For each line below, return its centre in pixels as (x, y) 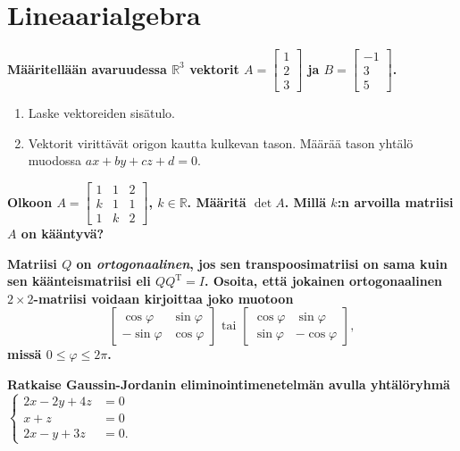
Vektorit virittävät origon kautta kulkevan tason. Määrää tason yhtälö (221, 142)
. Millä (305, 201)
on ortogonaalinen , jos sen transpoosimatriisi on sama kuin (262, 263)
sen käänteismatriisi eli (79, 281)
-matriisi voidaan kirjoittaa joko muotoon (163, 298)
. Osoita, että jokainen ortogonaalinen (323, 281)
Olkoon (30, 201)
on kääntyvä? (63, 234)
